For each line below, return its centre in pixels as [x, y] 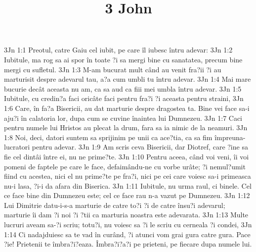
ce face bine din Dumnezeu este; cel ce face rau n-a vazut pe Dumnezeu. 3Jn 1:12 [127, 195]
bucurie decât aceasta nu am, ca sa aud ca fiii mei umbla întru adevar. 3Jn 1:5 [123, 88]
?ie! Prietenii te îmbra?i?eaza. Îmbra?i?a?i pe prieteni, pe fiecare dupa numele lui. [128, 244]
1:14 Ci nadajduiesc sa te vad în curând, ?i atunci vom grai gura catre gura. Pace [127, 234]
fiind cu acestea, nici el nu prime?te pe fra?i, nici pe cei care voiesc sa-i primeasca [128, 176]
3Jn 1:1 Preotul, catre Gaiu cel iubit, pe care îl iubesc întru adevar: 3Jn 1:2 [118, 50]
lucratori [17, 147]
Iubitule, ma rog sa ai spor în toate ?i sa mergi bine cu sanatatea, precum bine [123, 59]
